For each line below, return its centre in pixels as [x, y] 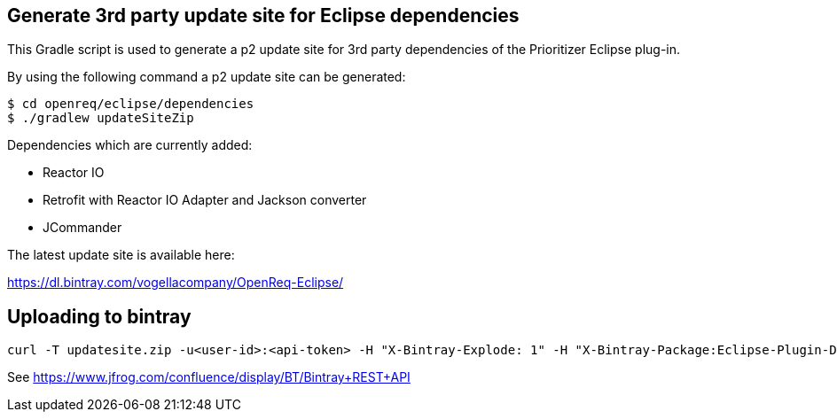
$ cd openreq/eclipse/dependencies [131, 104]
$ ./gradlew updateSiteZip [101, 118]
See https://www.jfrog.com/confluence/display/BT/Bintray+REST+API [209, 377]
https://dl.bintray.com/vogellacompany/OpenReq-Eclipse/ [176, 283]
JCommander [82, 228]
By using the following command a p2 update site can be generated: [207, 77]
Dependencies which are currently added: [130, 145]
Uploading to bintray [99, 316]
